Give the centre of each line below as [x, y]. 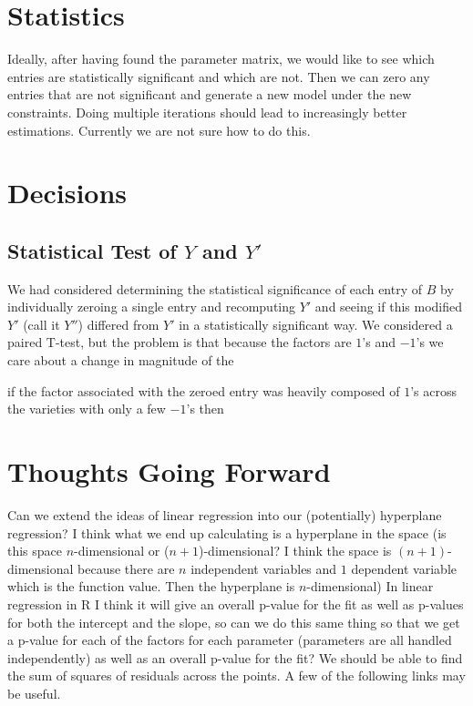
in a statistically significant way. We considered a [316, 324]
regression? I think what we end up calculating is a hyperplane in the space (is [227, 532]
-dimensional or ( [122, 551]
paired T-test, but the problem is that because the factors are [180, 342]
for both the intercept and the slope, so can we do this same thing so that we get [234, 622]
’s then [205, 409]
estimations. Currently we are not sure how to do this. [159, 130]
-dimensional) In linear [370, 586]
